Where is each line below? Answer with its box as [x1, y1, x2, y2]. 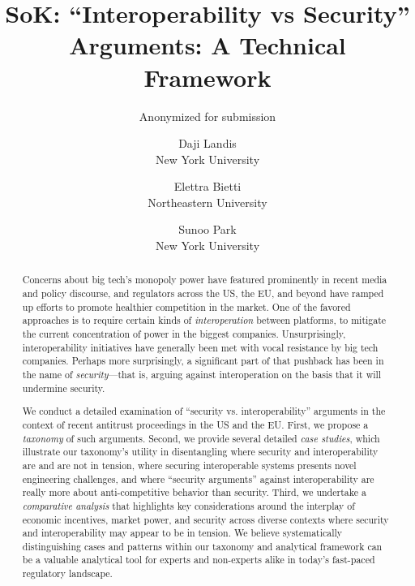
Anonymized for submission [139, 107, 276, 124]
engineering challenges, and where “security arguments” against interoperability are [22, 472, 374, 485]
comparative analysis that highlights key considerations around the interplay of [22, 498, 355, 512]
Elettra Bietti [173, 178, 242, 195]
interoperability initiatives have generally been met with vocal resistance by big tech [22, 340, 379, 354]
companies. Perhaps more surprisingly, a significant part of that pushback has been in [22, 354, 384, 368]
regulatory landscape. [22, 567, 113, 580]
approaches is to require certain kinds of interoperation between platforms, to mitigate [22, 313, 387, 327]
